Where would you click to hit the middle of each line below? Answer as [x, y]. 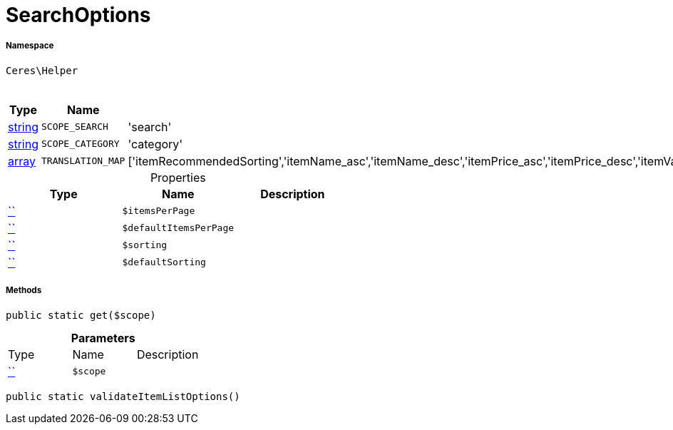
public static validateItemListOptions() [123, 396]
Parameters [103, 338]
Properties [178, 177]
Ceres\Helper [42, 70]
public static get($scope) [81, 315]
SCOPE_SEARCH [75, 127]
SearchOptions [78, 15]
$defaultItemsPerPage [178, 228]
